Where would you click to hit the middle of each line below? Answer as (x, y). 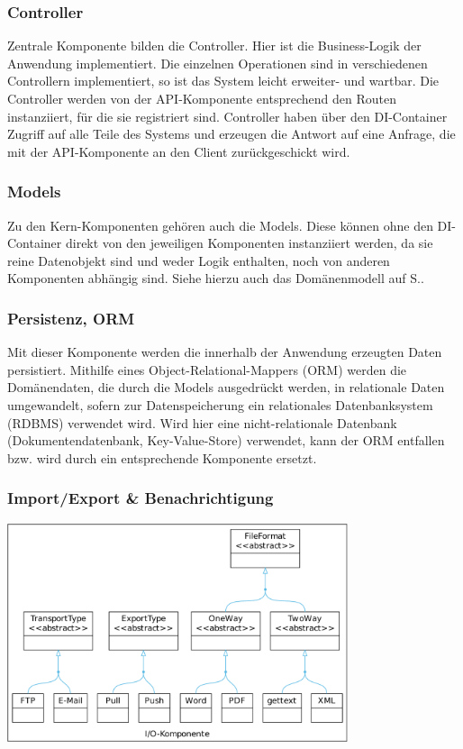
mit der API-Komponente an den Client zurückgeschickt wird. (179, 151)
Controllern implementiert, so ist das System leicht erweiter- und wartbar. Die (223, 81)
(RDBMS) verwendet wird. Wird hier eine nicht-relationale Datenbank (202, 422)
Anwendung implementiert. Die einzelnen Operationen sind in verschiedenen (218, 63)
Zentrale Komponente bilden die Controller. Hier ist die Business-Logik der (214, 46)
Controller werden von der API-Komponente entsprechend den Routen (202, 98)
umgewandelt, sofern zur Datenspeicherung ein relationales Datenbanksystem (220, 404)
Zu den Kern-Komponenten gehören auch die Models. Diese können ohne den (220, 225)
